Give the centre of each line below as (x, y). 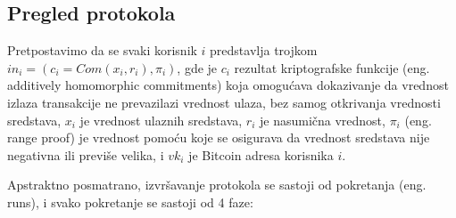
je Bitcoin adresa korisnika (261, 154)
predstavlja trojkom (264, 50)
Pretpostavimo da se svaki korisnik (102, 50)
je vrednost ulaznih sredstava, (161, 120)
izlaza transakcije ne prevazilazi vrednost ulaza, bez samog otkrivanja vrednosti (224, 102)
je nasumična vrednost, (322, 120)
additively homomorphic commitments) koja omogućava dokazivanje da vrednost (228, 85)
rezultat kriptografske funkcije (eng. (332, 67)
